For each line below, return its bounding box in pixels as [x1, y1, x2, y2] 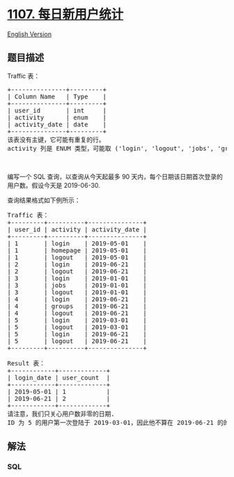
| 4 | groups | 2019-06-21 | [7, 302, 148, 310]
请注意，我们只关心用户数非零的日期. [7, 409, 115, 418]
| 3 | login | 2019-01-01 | [7, 274, 148, 282]
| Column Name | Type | [7, 92, 107, 100]
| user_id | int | [7, 106, 107, 114]
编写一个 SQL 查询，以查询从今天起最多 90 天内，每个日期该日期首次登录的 [7, 172, 223, 181]
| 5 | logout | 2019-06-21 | [7, 337, 148, 345]
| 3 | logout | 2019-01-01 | [7, 288, 148, 296]
